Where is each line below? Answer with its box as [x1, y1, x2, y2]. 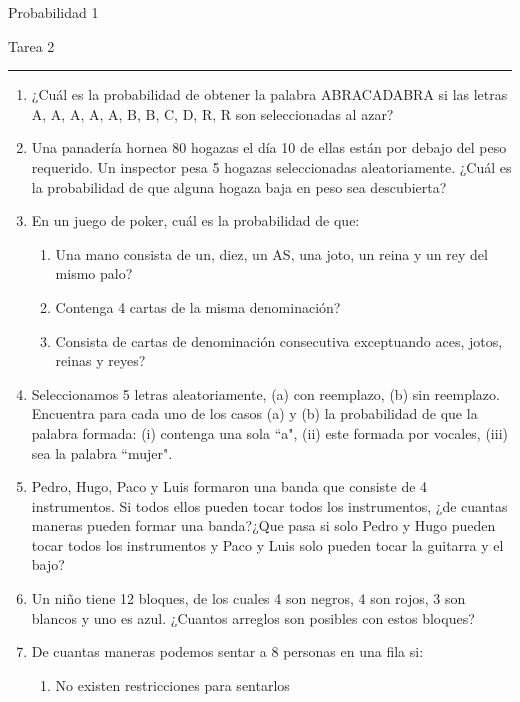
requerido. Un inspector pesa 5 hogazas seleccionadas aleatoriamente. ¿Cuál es [31, 156, 512, 177]
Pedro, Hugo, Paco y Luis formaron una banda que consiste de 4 [31, 476, 428, 497]
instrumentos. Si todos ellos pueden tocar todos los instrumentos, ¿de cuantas [31, 495, 508, 516]
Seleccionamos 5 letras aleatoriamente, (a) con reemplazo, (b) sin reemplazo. [31, 383, 500, 404]
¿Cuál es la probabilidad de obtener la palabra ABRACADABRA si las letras [31, 84, 508, 105]
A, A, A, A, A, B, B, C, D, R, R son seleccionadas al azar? [31, 103, 394, 124]
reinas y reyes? [55, 350, 146, 371]
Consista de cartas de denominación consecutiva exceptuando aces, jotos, [55, 330, 503, 351]
